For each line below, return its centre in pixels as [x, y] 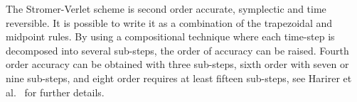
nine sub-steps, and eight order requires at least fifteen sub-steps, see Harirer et [179, 78]
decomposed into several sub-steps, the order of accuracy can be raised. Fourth [177, 50]
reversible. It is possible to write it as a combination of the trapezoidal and [169, 22]
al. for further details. [55, 92]
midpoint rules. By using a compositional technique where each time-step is [170, 36]
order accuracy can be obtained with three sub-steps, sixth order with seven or [177, 64]
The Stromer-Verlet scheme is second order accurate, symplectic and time [166, 8]
